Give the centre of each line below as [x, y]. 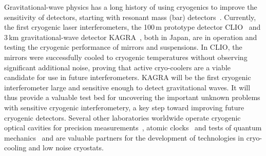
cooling [15, 148]
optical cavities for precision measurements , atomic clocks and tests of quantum [133, 128]
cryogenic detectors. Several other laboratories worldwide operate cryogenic [122, 117]
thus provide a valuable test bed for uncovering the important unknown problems [132, 97]
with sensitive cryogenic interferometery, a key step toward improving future [124, 107]
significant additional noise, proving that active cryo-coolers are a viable [118, 67]
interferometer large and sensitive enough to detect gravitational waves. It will [127, 87]
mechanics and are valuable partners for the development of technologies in [124, 137]
